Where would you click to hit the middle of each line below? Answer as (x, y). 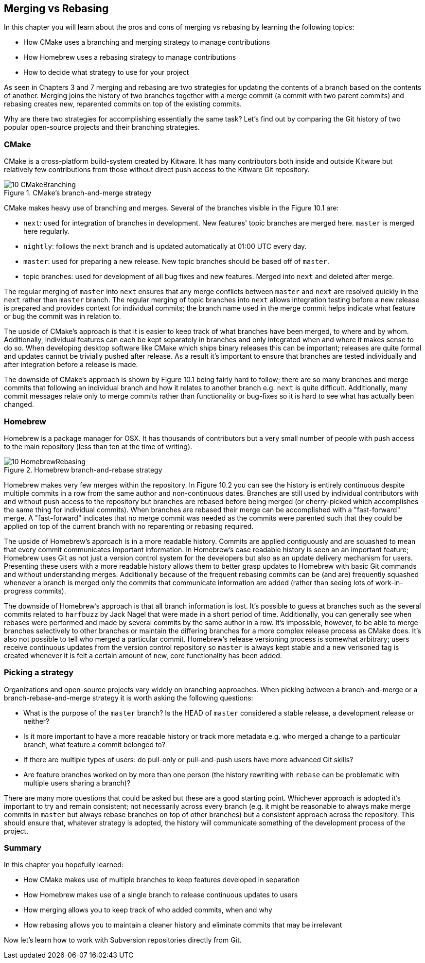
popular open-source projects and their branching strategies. (102, 127)
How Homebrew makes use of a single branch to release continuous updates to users (161, 895)
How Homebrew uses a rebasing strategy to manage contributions (130, 57)
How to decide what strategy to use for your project (106, 72)
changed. (19, 404)
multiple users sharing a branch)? (77, 783)
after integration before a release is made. (71, 365)
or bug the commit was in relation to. (62, 316)
